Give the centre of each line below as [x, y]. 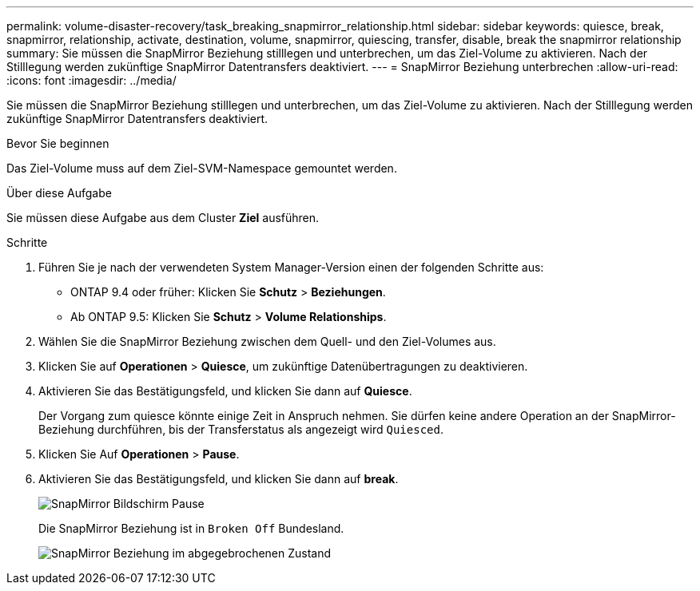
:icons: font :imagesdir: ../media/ [91, 80]
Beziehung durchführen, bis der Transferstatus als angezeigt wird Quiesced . [241, 429]
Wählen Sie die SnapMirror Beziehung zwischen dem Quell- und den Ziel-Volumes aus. [267, 341]
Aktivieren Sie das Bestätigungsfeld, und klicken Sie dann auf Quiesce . [225, 391]
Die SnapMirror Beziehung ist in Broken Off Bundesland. [191, 528]
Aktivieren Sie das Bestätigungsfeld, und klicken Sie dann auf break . [219, 479]
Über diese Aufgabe [59, 193]
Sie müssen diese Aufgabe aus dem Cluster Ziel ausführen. [163, 218]
